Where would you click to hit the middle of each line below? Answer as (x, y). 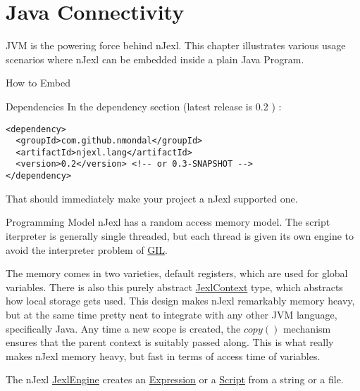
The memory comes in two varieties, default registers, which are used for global (177, 273)
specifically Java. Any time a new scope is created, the (123, 328)
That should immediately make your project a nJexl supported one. (152, 198)
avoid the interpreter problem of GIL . (87, 249)
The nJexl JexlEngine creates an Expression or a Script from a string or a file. (175, 379)
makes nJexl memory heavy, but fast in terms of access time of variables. (163, 355)
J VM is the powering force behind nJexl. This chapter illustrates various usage (176, 45)
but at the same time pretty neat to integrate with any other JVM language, (172, 314)
